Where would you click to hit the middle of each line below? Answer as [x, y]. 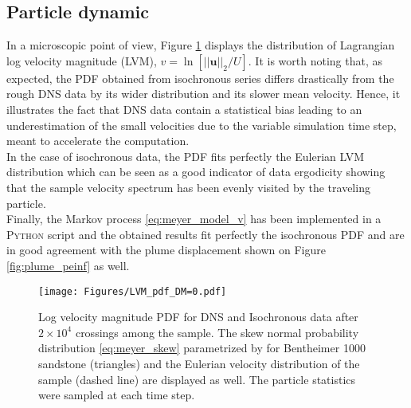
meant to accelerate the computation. [98, 141]
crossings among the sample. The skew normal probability [217, 332]
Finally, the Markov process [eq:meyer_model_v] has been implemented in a [194, 219]
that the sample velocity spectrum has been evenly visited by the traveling [188, 187]
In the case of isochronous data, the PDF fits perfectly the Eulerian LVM [186, 156]
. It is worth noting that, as [315, 60]
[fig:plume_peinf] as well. [68, 265]
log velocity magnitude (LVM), [82, 60]
